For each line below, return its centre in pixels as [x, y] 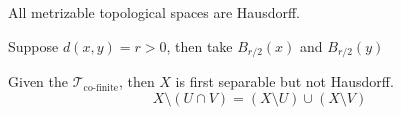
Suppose [33, 45]
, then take [199, 45]
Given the [38, 81]
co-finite [101, 87]
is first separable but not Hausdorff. [284, 81]
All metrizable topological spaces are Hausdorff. [154, 12]
